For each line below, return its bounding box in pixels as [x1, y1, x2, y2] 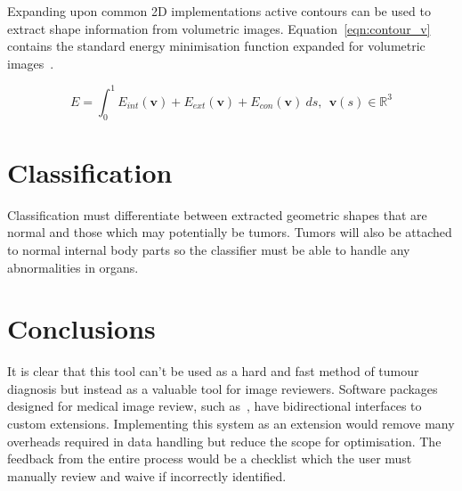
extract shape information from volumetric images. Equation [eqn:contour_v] [7, 19, 431, 37]
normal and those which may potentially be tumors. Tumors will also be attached [7, 223, 452, 241]
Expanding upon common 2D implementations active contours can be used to [7, 2, 431, 20]
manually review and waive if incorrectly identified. [7, 466, 287, 485]
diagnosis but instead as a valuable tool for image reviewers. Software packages [7, 379, 438, 397]
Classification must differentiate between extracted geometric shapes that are [7, 205, 427, 224]
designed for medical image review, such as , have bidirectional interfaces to [7, 397, 422, 415]
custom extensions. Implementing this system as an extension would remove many [7, 414, 455, 433]
